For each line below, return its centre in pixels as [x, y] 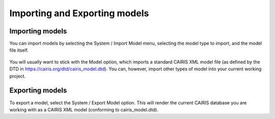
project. [18, 76]
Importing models [38, 31]
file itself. [19, 50]
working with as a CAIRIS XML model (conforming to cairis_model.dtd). [84, 109]
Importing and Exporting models [79, 13]
